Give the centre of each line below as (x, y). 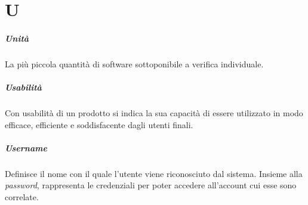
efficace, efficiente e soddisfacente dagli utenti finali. (99, 124)
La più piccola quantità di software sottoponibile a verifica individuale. (134, 63)
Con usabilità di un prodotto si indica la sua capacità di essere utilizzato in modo (154, 113)
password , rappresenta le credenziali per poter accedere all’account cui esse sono (151, 185)
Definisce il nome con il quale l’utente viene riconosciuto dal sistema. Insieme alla (154, 173)
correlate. (22, 197)
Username (26, 147)
